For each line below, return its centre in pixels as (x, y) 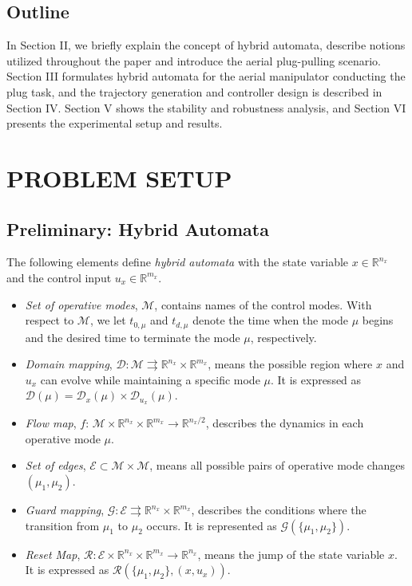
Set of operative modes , (81, 304)
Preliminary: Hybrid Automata (138, 228)
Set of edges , (55, 465)
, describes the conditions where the (279, 509)
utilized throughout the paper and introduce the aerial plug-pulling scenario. (194, 60)
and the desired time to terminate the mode (133, 337)
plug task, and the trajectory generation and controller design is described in (194, 91)
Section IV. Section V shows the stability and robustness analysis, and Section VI (206, 107)
